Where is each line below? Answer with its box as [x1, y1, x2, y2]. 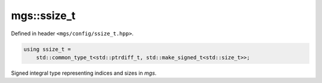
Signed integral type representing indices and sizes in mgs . [11, 69, 157, 76]
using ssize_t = [23, 45, 72, 53]
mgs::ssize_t [11, 9, 76, 22]
